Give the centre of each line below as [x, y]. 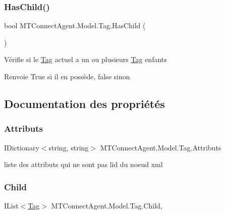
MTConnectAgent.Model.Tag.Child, [107, 205]
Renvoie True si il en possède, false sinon [67, 76]
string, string [69, 147]
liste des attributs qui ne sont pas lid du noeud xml [83, 164]
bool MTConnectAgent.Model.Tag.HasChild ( [75, 25]
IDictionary [22, 147]
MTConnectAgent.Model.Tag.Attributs [161, 147]
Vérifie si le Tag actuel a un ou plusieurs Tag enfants [86, 59]
